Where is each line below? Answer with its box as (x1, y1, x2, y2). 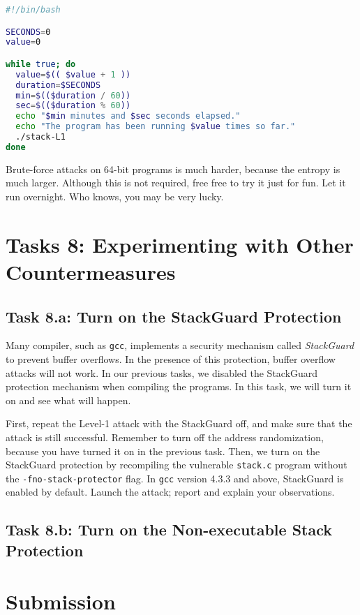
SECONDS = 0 (6, 27, 51, 37)
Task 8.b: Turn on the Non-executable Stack (6, 519, 333, 540)
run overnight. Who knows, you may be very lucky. (6, 189, 224, 203)
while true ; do (6, 59, 76, 69)
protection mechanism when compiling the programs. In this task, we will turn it (6, 379, 352, 394)
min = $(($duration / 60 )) (15, 90, 131, 101)
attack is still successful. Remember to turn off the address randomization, (6, 429, 324, 444)
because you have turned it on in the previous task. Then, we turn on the (6, 443, 320, 458)
